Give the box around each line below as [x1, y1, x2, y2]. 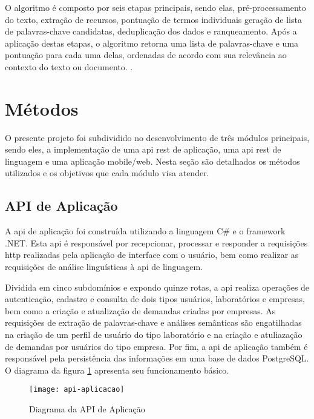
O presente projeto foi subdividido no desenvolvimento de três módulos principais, [5, 131, 310, 144]
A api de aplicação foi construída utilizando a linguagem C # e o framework [5, 225, 286, 237]
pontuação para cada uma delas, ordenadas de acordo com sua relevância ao [5, 48, 287, 61]
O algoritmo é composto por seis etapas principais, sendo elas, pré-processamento [5, 1, 306, 13]
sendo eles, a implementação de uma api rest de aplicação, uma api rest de [5, 143, 281, 156]
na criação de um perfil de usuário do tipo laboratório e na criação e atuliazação [5, 328, 303, 341]
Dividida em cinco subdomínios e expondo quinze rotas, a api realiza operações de [5, 280, 310, 293]
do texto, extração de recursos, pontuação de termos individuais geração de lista [5, 13, 302, 25]
